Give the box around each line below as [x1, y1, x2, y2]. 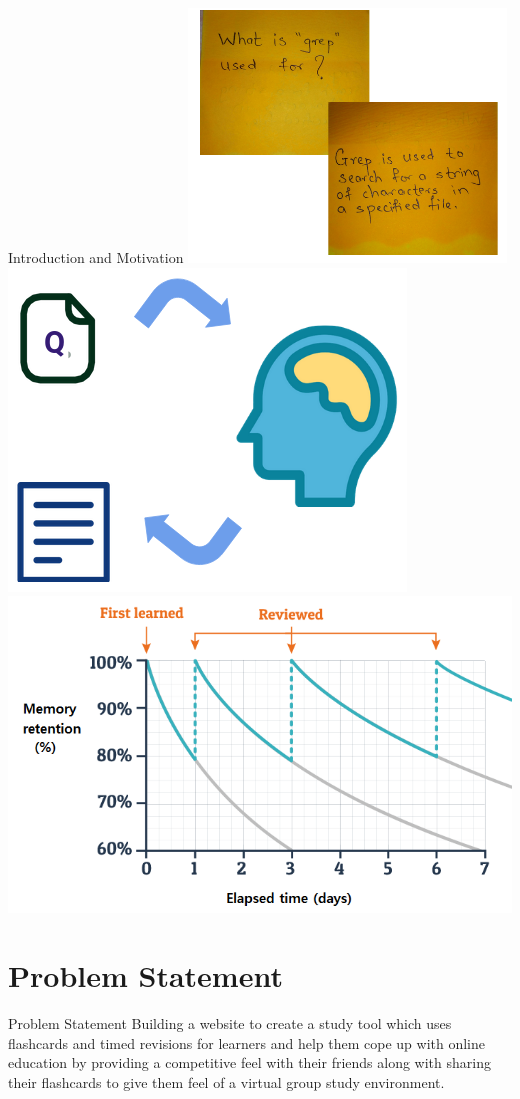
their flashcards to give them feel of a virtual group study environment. [8, 1072, 445, 1093]
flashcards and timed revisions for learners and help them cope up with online [8, 1032, 485, 1053]
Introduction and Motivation [8, 247, 184, 267]
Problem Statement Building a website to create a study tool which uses [8, 1013, 452, 1034]
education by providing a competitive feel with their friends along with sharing [8, 1052, 491, 1073]
